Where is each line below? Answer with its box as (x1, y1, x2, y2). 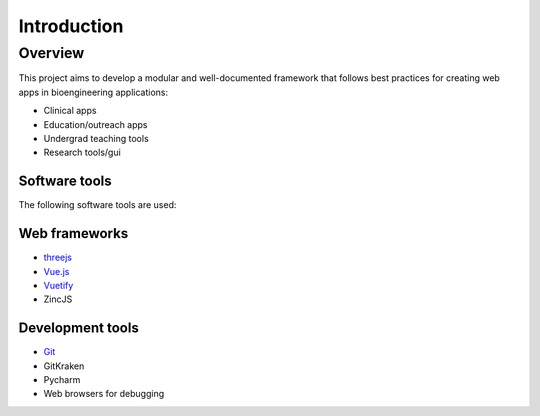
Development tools (18, 320, 139, 337)
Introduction (18, 15, 124, 37)
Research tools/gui (43, 146, 122, 159)
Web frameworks (18, 225, 129, 242)
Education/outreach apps (43, 118, 149, 130)
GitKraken (43, 360, 85, 372)
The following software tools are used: (18, 199, 177, 211)
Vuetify (43, 279, 74, 291)
